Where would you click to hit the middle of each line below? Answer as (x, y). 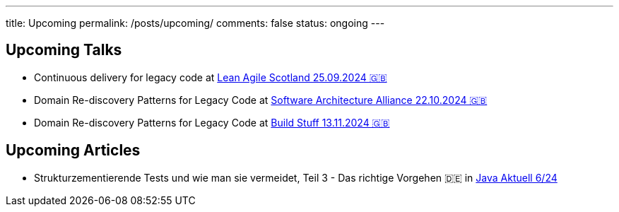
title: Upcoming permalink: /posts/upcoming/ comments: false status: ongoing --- (195, 23)
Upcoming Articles (73, 151)
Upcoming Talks (64, 50)
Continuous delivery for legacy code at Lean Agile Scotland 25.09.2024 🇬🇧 (211, 77)
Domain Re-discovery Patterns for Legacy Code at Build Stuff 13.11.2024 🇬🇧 (212, 122)
